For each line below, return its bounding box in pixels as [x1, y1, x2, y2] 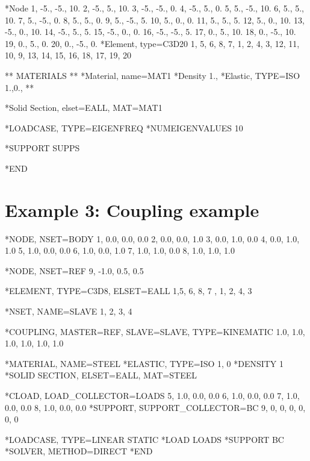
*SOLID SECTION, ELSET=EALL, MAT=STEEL [5, 369, 197, 381]
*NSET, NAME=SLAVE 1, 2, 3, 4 [5, 305, 132, 318]
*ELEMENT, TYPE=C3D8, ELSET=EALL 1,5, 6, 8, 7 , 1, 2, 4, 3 [5, 284, 252, 297]
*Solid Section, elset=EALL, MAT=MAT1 [5, 101, 163, 114]
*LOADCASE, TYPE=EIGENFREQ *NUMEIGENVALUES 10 [5, 121, 243, 134]
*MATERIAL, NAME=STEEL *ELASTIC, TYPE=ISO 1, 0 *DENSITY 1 [5, 357, 284, 369]
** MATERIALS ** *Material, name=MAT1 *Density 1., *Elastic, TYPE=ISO [5, 69, 300, 81]
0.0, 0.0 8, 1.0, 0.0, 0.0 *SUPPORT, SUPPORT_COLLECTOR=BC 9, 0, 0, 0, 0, [5, 401, 306, 413]
